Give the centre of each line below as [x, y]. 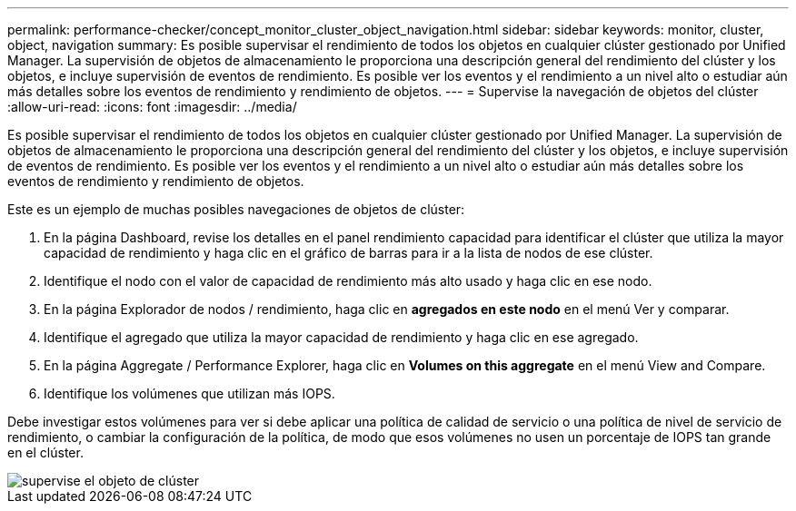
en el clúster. [45, 452]
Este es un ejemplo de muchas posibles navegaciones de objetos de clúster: [236, 209]
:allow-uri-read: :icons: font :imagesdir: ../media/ [152, 107]
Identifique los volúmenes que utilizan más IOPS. [189, 393]
